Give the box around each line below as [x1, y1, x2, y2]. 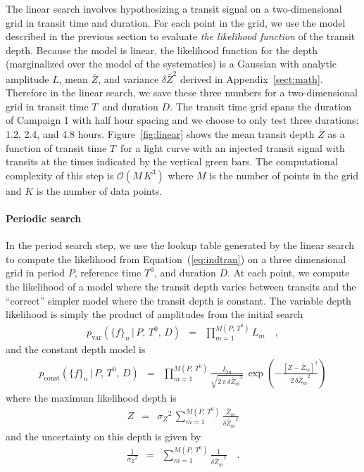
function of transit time [6, 140, 107, 155]
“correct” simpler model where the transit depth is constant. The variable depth [6, 293, 351, 307]
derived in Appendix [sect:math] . [180, 71, 323, 86]
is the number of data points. [36, 183, 163, 198]
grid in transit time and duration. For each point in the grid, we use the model [6, 15, 346, 30]
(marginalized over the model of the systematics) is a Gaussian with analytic [6, 56, 337, 71]
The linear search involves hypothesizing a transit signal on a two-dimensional [6, 1, 342, 15]
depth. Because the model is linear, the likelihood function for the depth [6, 42, 318, 57]
